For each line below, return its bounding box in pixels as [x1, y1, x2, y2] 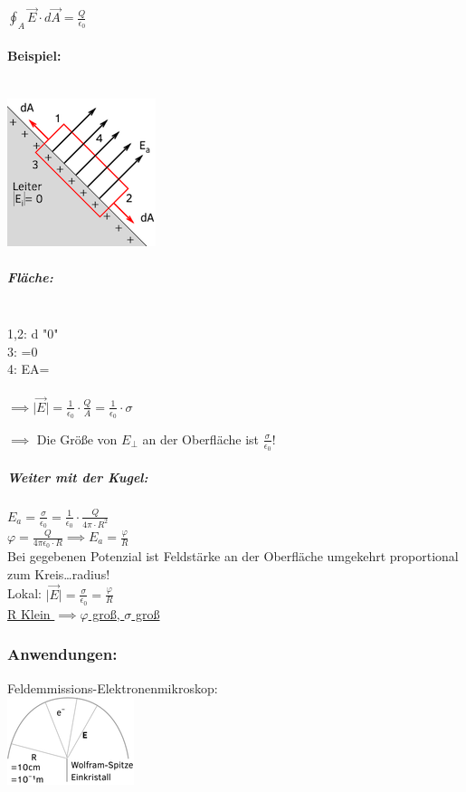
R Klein [7, 604, 51, 623]
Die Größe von [36, 429, 118, 448]
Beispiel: [7, 45, 62, 64]
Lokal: [7, 584, 42, 603]
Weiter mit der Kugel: [7, 467, 148, 486]
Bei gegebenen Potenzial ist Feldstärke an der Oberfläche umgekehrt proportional [7, 547, 459, 566]
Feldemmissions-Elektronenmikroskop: [7, 678, 218, 697]
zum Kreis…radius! [7, 564, 110, 583]
